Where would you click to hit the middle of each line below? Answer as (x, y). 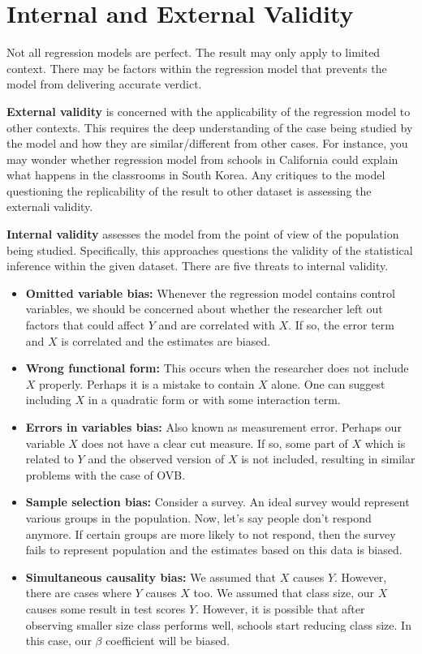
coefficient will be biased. (168, 641)
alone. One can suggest (328, 383)
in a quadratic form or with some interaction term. (214, 400)
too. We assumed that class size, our (284, 593)
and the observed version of (156, 459)
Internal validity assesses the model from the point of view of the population (203, 234)
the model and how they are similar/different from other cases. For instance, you (207, 143)
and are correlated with (217, 325)
